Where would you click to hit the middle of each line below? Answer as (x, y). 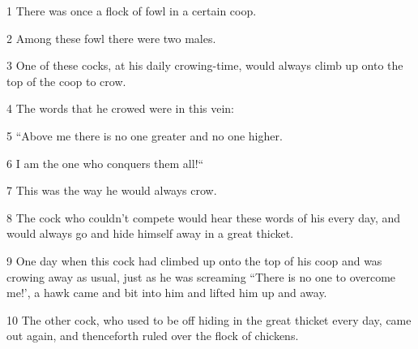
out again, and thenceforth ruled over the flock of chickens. (153, 336)
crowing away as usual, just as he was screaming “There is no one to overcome (201, 276)
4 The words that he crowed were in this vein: (121, 108)
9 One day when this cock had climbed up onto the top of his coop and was (194, 260)
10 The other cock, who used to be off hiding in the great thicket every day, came (209, 319)
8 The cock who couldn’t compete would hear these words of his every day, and (204, 217)
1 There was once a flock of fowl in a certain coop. (132, 11)
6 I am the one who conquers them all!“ (105, 163)
